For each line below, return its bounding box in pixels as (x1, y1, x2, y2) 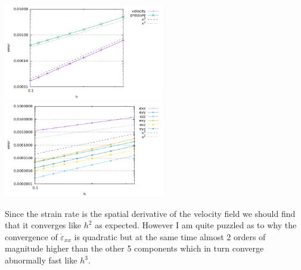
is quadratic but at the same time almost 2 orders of (74, 230, 266, 243)
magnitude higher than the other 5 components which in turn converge (5, 242, 264, 255)
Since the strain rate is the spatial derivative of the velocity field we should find (5, 207, 296, 219)
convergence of (5, 230, 58, 243)
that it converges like (5, 219, 82, 231)
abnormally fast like (5, 254, 77, 266)
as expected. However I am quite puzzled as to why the (95, 219, 297, 231)
